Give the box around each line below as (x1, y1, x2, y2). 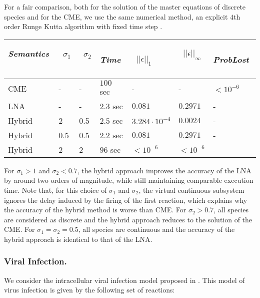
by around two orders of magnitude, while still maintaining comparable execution (4, 175, 253, 185)
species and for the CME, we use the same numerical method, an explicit (4, 11, 228, 22)
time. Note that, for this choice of (4, 184, 107, 195)
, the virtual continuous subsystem (138, 184, 244, 195)
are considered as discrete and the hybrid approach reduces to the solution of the (4, 214, 252, 224)
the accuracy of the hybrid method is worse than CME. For (4, 204, 186, 215)
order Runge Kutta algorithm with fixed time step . (4, 21, 162, 32)
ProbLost (213, 53, 249, 65)
